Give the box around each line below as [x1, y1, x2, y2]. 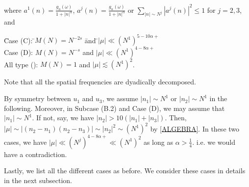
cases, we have [4, 136, 47, 147]
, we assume [102, 93, 138, 104]
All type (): [4, 59, 38, 69]
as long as [143, 136, 173, 147]
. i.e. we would [192, 136, 236, 147]
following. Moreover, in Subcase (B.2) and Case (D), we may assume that [4, 103, 225, 113]
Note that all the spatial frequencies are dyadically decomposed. [4, 77, 196, 87]
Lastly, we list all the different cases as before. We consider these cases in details [4, 165, 246, 176]
